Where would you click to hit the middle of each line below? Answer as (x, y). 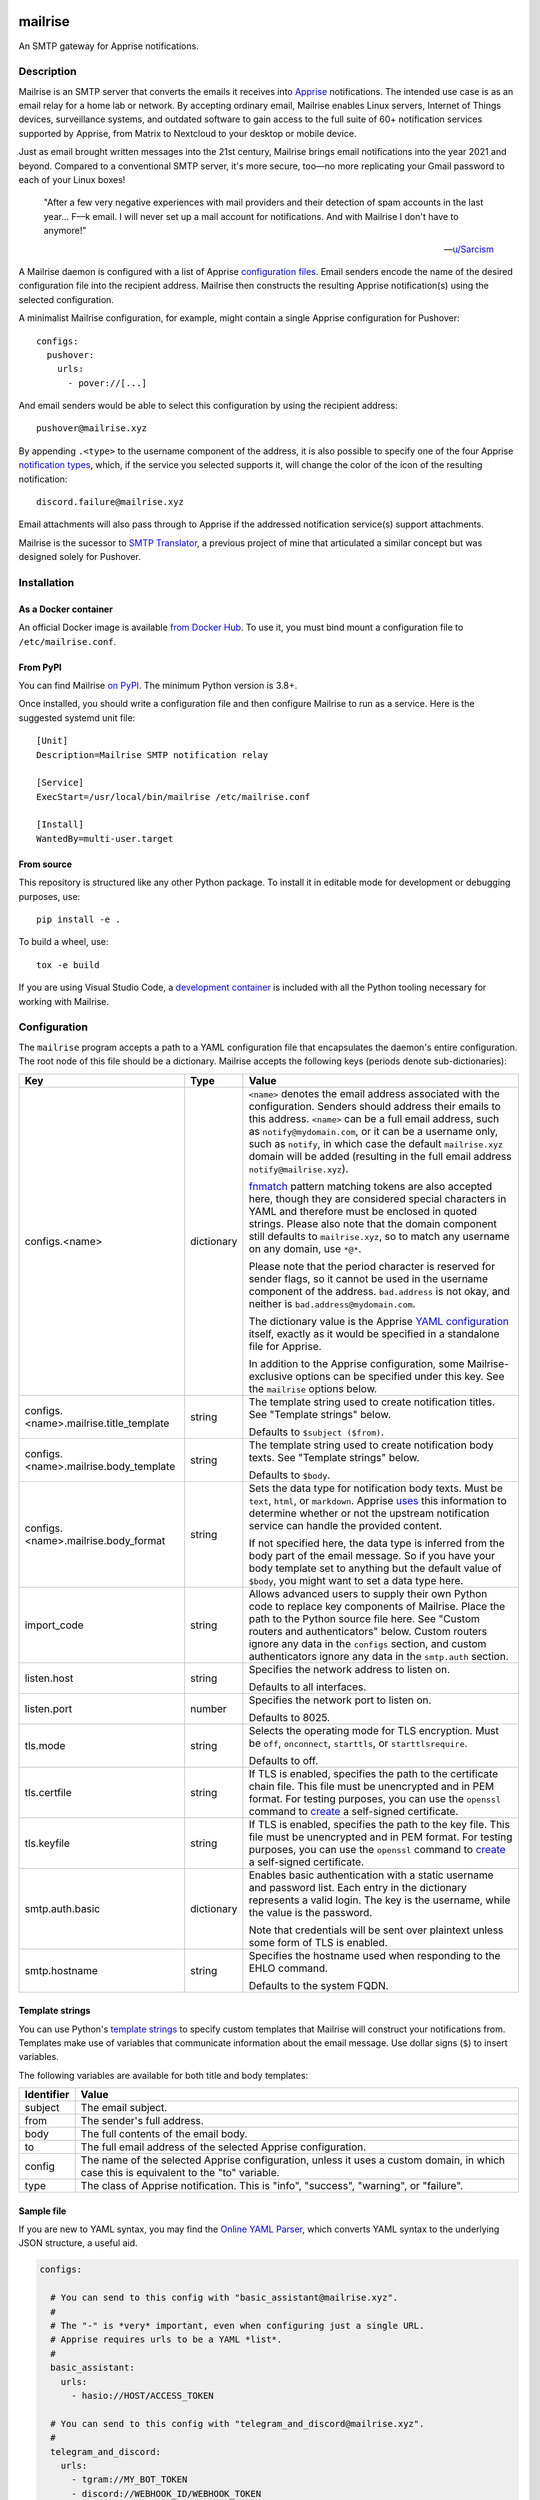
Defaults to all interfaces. (307, 1687)
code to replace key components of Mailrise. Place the (376, 1606)
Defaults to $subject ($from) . (316, 1432)
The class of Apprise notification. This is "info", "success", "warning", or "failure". (272, 2186)
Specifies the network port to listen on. (340, 1700)
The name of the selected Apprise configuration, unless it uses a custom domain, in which (292, 2160)
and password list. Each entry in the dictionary (357, 1887)
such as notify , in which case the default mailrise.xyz (376, 1143)
